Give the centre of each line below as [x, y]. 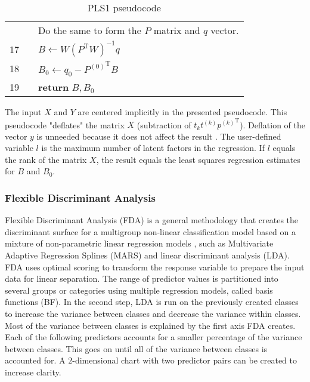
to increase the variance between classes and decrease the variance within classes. [153, 314]
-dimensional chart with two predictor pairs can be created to [185, 360]
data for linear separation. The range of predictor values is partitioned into [142, 278]
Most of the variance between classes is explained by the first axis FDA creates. [150, 325]
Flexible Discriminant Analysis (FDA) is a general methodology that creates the [152, 220]
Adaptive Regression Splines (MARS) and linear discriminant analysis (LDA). [147, 255]
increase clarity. [33, 372]
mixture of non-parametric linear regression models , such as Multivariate [139, 243]
